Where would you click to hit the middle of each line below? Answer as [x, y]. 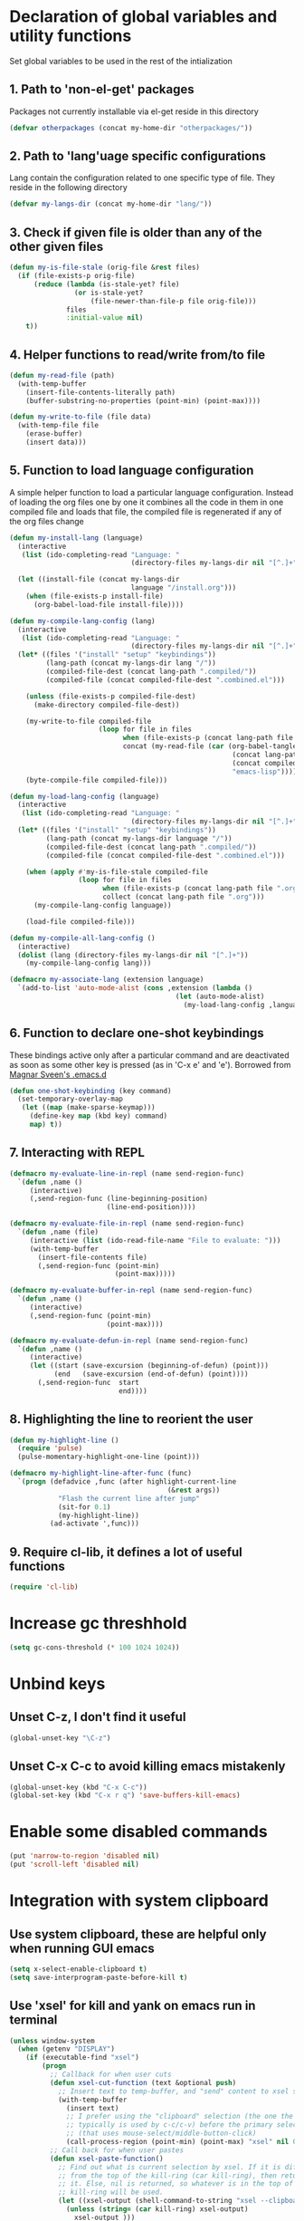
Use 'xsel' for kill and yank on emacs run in [133, 2006]
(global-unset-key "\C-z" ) [60, 1738]
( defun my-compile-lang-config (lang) [82, 621]
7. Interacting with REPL [77, 1153]
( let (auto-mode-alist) [220, 996]
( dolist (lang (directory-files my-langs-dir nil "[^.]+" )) [133, 955]
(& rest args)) [194, 1490]
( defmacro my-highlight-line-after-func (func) [101, 1474]
